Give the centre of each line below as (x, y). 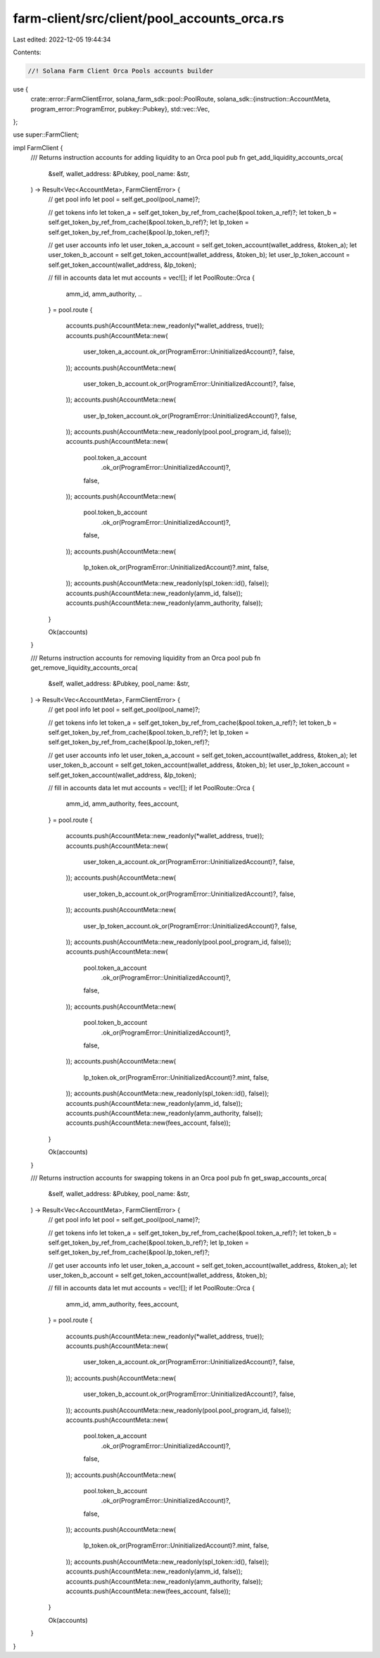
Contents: (27, 52)
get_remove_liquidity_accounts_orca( (84, 668)
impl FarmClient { (38, 147)
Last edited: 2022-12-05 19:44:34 (62, 39)
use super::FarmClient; (46, 135)
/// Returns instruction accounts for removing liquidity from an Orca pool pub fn (146, 658)
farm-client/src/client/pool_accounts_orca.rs (148, 18)
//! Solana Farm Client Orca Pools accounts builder (121, 71)
